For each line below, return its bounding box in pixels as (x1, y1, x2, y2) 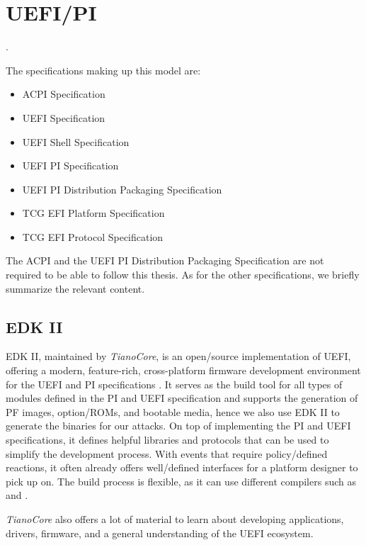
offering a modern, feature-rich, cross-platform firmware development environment (6, 363, 361, 378)
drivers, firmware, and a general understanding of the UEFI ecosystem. (6, 525, 314, 540)
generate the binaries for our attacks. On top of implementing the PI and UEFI (6, 418, 351, 433)
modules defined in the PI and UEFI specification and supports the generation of (6, 391, 358, 405)
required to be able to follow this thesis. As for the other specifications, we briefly (6, 267, 360, 282)
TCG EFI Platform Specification (22, 206, 165, 220)
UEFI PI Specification (22, 158, 119, 173)
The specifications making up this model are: (6, 62, 201, 77)
